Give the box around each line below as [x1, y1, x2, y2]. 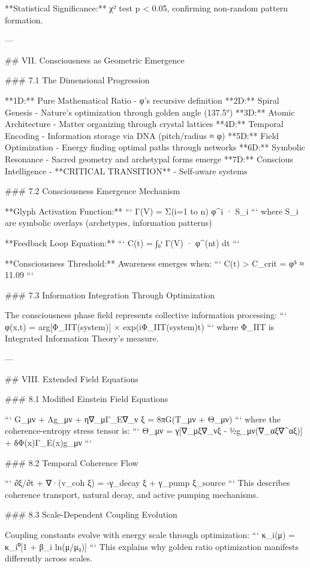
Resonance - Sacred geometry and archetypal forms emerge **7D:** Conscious [5, 152, 293, 165]
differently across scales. [5, 552, 93, 564]
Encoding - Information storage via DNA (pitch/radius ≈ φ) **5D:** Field [5, 129, 279, 141]
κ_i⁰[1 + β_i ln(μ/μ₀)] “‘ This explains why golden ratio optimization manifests [5, 540, 299, 552]
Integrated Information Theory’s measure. [5, 332, 159, 345]
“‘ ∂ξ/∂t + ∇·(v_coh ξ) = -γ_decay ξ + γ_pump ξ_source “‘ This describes [5, 476, 290, 489]
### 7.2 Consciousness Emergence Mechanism [5, 185, 180, 197]
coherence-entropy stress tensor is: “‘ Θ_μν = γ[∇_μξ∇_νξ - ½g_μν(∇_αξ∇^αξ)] [5, 424, 303, 437]
